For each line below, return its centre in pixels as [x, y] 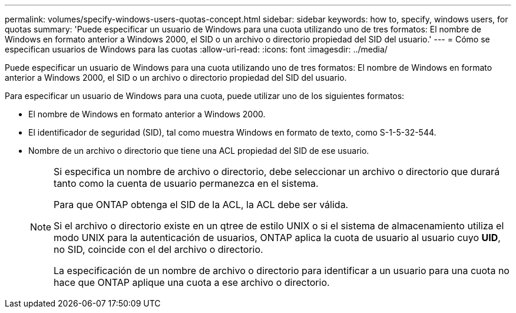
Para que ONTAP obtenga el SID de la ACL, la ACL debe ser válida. [201, 205]
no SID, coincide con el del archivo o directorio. [158, 249]
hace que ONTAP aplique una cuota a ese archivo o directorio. [192, 282]
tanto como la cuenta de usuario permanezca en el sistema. [186, 183]
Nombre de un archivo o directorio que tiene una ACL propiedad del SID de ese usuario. [199, 151]
